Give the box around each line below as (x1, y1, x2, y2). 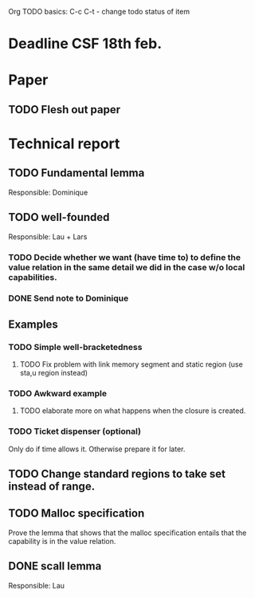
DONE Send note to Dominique (8, 293, 129, 304)
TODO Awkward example (8, 388, 108, 399)
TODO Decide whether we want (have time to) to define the (8, 251, 241, 262)
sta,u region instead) (19, 368, 88, 378)
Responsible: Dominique (8, 187, 88, 197)
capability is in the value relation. (8, 536, 116, 545)
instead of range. (8, 480, 96, 494)
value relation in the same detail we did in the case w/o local (8, 262, 245, 273)
